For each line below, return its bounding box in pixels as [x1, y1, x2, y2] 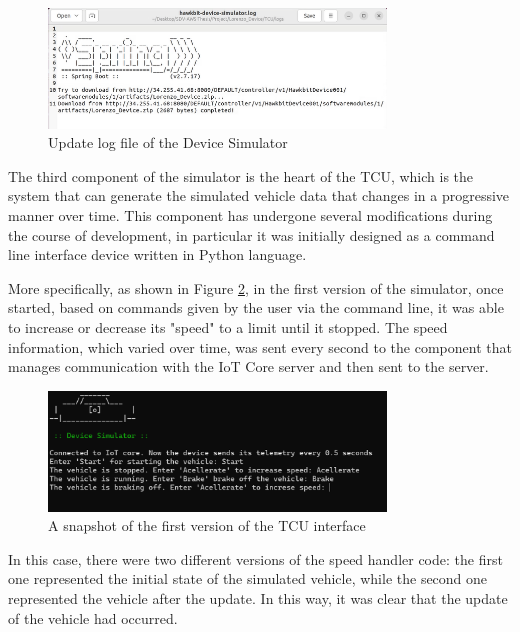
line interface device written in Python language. [8, 244, 307, 265]
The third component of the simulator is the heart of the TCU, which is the [8, 165, 474, 186]
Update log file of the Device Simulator [48, 132, 288, 153]
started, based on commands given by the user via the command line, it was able [8, 297, 504, 318]
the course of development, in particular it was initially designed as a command [8, 224, 495, 245]
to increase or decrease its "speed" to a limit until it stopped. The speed [8, 316, 448, 337]
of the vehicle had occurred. [8, 607, 178, 628]
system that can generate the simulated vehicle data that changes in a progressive [8, 185, 510, 206]
